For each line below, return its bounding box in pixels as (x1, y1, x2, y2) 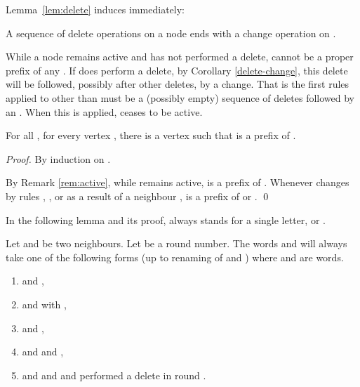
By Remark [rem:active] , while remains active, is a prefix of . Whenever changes (6, 175, 349, 190)
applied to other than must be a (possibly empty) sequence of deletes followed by (6, 90, 355, 105)
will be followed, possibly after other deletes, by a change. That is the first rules (6, 77, 349, 91)
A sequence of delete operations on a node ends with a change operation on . (6, 25, 336, 40)
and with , (22, 296, 67, 311)
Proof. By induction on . (6, 151, 111, 166)
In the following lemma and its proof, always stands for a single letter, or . (6, 212, 326, 227)
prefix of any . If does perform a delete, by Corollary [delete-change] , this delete (6, 63, 348, 77)
